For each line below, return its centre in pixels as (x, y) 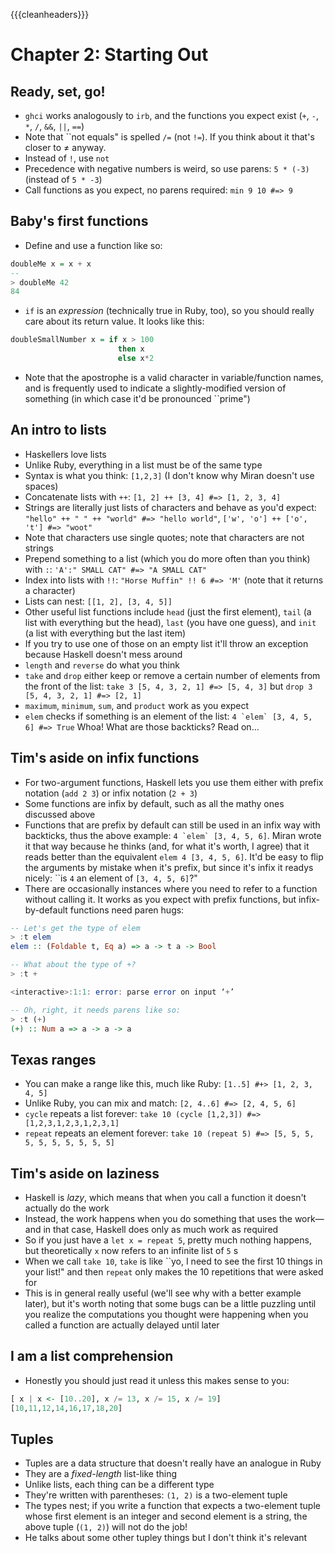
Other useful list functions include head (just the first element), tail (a (168, 611)
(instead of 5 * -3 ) (63, 179)
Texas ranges (53, 1059)
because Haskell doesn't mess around (103, 654)
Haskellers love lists (65, 454)
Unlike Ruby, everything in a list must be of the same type (143, 465)
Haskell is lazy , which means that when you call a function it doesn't (165, 1198)
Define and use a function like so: (93, 245)
